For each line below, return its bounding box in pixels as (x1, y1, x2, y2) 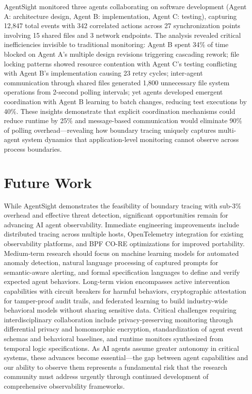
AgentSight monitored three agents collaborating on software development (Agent (4, 1, 247, 11)
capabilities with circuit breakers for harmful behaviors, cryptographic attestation (4, 285, 247, 296)
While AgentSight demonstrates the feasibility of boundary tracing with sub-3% (4, 200, 241, 210)
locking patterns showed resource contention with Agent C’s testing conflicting (4, 58, 237, 68)
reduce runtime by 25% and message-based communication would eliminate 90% (4, 115, 242, 126)
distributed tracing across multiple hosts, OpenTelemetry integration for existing (4, 229, 244, 239)
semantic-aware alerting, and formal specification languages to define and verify (4, 267, 240, 277)
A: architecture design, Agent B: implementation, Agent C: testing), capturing (4, 11, 237, 21)
